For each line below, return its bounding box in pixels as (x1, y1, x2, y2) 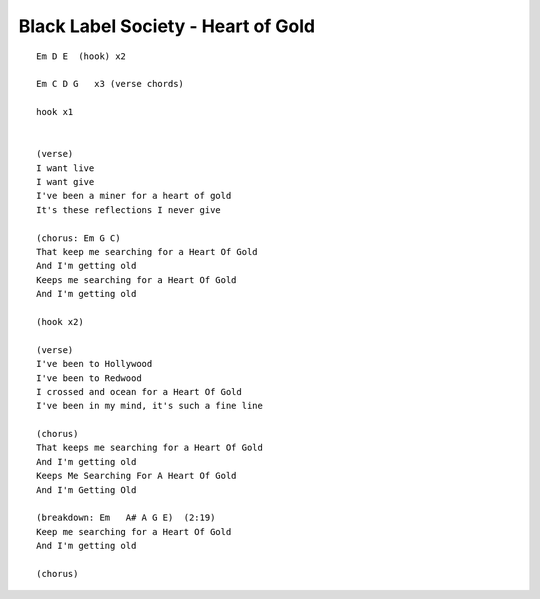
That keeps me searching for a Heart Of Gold (36, 442, 264, 454)
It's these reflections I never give (36, 204, 222, 215)
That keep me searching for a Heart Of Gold (36, 246, 259, 258)
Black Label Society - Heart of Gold (18, 15, 316, 37)
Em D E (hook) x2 (36, 50, 127, 62)
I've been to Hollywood (36, 358, 153, 370)
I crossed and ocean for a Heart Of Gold (36, 386, 242, 397)
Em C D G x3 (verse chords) (36, 78, 185, 90)
